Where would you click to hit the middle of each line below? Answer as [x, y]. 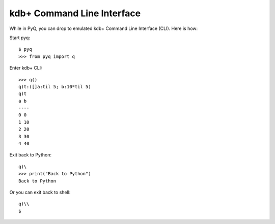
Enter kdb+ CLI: [26, 68]
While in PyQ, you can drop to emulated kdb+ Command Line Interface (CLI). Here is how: [104, 28]
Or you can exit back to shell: [40, 192]
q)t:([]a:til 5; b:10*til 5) [55, 87]
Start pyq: [20, 38]
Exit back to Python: [31, 155]
